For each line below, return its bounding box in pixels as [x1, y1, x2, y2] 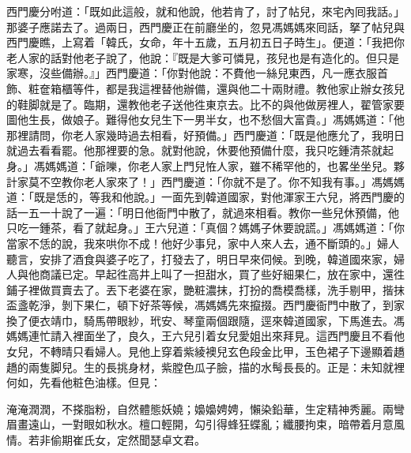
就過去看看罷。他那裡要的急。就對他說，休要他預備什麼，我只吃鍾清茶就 [6, 142, 383, 159]
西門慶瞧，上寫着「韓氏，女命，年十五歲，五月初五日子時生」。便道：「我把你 [6, 34, 405, 51]
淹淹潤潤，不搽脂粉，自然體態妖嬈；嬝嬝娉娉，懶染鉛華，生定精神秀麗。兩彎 [6, 400, 405, 417]
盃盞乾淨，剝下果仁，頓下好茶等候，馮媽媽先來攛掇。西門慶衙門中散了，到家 [6, 297, 405, 313]
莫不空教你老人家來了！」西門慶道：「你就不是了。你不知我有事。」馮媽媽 [28, 173, 405, 189]
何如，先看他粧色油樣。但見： [6, 374, 161, 391]
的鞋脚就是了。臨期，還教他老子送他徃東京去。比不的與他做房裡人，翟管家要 [6, 95, 405, 112]
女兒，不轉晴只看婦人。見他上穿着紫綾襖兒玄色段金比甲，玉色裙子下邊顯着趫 [6, 343, 405, 360]
